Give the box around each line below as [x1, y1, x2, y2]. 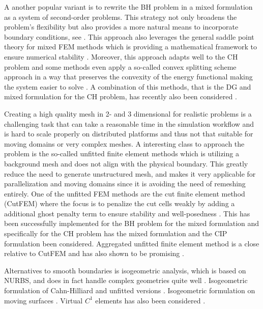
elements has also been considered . [95, 295, 206, 305]
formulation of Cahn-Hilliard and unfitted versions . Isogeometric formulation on [4, 285, 255, 296]
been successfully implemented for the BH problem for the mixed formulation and [4, 218, 259, 229]
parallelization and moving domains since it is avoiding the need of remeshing [4, 178, 246, 189]
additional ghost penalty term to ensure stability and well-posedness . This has [4, 208, 250, 218]
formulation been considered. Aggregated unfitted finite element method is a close [4, 238, 259, 248]
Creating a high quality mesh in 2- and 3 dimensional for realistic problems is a [4, 108, 252, 119]
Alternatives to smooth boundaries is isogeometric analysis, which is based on [4, 265, 246, 275]
